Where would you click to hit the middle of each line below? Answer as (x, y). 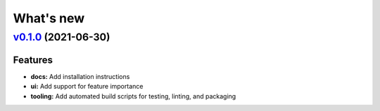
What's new (49, 18)
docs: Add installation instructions (80, 76)
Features (33, 60)
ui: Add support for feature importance (87, 87)
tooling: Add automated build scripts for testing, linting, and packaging (133, 96)
